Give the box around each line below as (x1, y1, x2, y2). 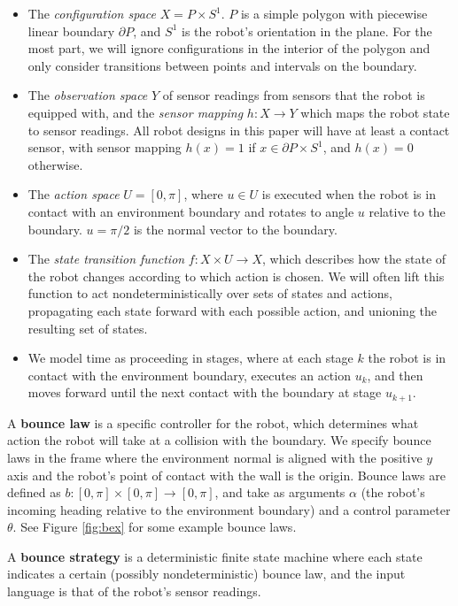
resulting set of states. (27, 318, 148, 337)
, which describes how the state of (262, 249, 446, 268)
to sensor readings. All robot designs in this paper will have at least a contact (27, 120, 450, 139)
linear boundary (27, 21, 115, 40)
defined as (7, 483, 61, 502)
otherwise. (27, 155, 83, 173)
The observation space (27, 86, 148, 104)
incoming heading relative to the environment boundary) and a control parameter (7, 500, 451, 518)
